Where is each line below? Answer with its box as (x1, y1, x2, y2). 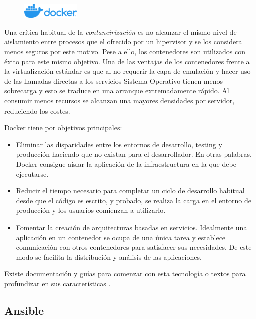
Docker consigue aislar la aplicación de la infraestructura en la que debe (16, 158, 236, 169)
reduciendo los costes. (4, 105, 70, 116)
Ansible (4, 302, 44, 318)
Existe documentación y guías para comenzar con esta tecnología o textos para (4, 268, 246, 279)
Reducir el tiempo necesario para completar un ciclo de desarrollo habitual (16, 185, 245, 196)
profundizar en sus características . (4, 278, 111, 288)
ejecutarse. (16, 168, 49, 179)
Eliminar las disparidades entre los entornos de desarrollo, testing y (16, 139, 222, 149)
